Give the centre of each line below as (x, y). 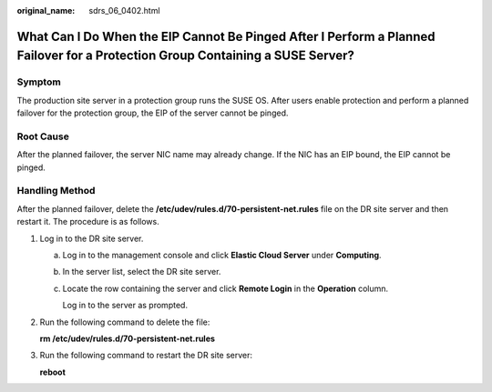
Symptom (39, 82)
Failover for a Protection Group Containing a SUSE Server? (186, 56)
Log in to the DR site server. (92, 238)
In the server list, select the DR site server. (142, 272)
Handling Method (56, 191)
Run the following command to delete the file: (125, 322)
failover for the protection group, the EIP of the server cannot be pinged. (153, 113)
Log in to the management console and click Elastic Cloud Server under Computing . (222, 255)
